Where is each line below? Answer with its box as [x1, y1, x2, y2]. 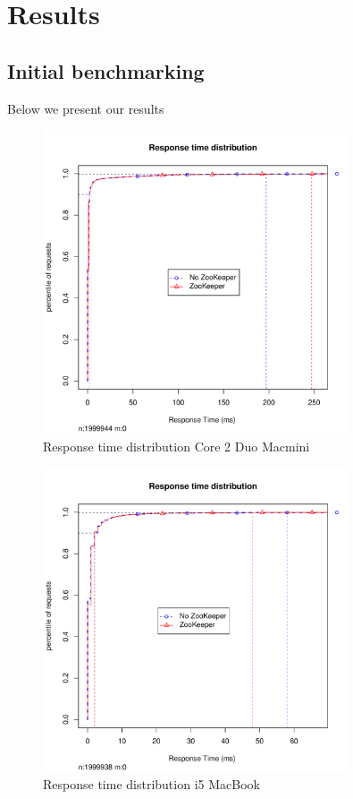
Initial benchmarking [7, 56, 205, 84]
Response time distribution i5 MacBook [43, 775, 260, 794]
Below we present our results [7, 99, 164, 117]
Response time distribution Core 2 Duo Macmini [43, 436, 310, 455]
